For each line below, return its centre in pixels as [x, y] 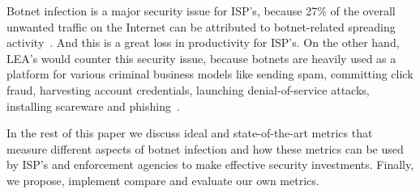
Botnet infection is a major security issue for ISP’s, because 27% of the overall [201, 11]
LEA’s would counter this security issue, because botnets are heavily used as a [201, 58]
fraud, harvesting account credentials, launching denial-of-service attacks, [188, 89]
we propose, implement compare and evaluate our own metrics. [163, 180]
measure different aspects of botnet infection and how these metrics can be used [205, 148]
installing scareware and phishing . [93, 105]
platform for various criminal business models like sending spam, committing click [210, 74]
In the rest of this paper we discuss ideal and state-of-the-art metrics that [190, 133]
